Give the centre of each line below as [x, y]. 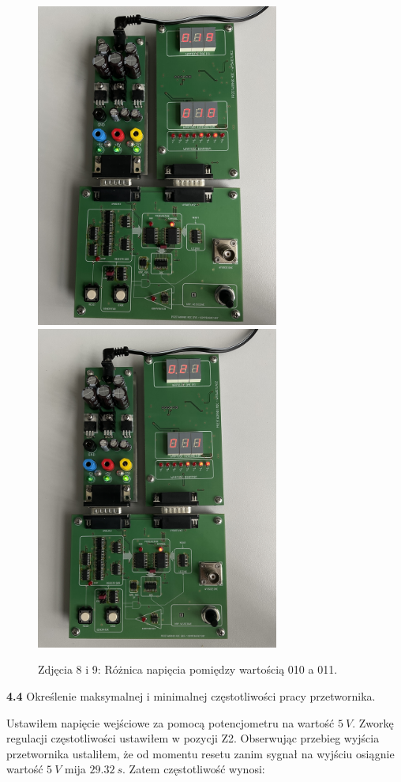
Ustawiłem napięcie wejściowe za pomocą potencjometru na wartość [171, 722]
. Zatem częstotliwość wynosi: [194, 769]
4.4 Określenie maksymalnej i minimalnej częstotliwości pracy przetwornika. [191, 696]
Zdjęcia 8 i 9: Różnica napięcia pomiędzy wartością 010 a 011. [188, 669]
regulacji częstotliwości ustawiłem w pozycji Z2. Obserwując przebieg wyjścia [193, 738]
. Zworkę [373, 722]
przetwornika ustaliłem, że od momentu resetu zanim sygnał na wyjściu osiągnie [200, 753]
